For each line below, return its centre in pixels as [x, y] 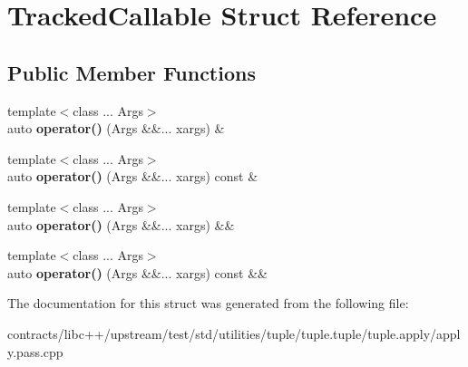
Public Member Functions [132, 72]
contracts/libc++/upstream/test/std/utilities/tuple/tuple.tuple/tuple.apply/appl [234, 333]
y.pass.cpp [35, 351]
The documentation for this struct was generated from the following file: [208, 303]
